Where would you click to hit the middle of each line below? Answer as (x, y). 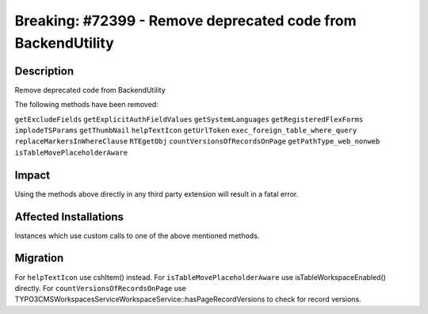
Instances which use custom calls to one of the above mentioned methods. (137, 235)
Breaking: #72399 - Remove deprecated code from (185, 21)
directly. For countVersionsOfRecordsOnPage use (100, 288)
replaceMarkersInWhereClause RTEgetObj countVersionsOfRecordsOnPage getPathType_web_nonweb (197, 142)
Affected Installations (69, 217)
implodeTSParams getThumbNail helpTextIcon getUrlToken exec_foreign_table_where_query (186, 130)
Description (44, 71)
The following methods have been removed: (86, 105)
